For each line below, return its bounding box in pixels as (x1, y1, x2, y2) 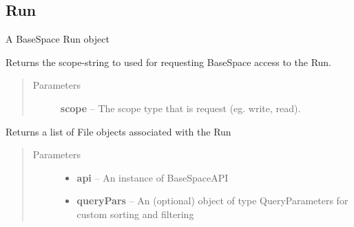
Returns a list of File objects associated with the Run (6, 124, 231, 138)
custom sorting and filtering (76, 206, 194, 221)
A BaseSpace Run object (6, 32, 110, 46)
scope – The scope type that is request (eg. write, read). (60, 100, 301, 115)
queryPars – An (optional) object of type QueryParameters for (76, 193, 348, 208)
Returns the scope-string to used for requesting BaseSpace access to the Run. (6, 54, 332, 69)
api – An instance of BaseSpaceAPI (76, 170, 229, 184)
